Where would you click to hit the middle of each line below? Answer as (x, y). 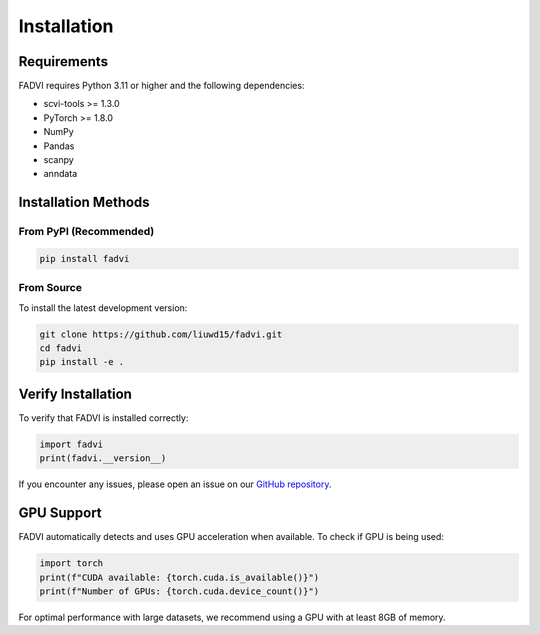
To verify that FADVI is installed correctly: (103, 417)
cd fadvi (61, 348)
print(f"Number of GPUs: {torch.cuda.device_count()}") (179, 591)
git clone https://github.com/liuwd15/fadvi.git (161, 334)
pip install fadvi (84, 258)
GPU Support (60, 513)
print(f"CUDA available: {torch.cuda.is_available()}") (179, 577)
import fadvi (71, 444)
